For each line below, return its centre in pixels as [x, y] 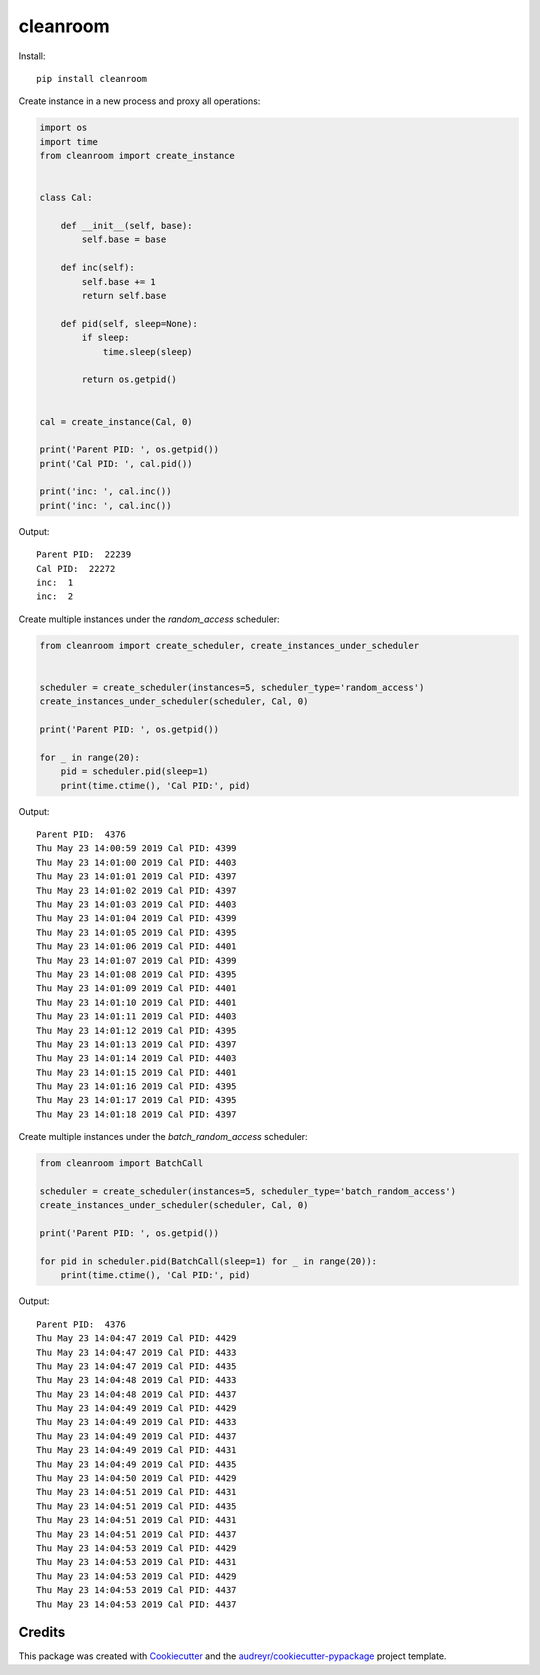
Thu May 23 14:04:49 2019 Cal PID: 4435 [136, 1464]
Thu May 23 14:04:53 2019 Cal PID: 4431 [136, 1562]
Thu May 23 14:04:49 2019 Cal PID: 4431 [136, 1450]
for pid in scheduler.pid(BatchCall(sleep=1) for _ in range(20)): [208, 1261]
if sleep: [105, 338]
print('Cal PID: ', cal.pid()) [116, 463]
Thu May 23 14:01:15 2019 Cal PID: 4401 [136, 1072]
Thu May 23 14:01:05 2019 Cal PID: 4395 [136, 932]
